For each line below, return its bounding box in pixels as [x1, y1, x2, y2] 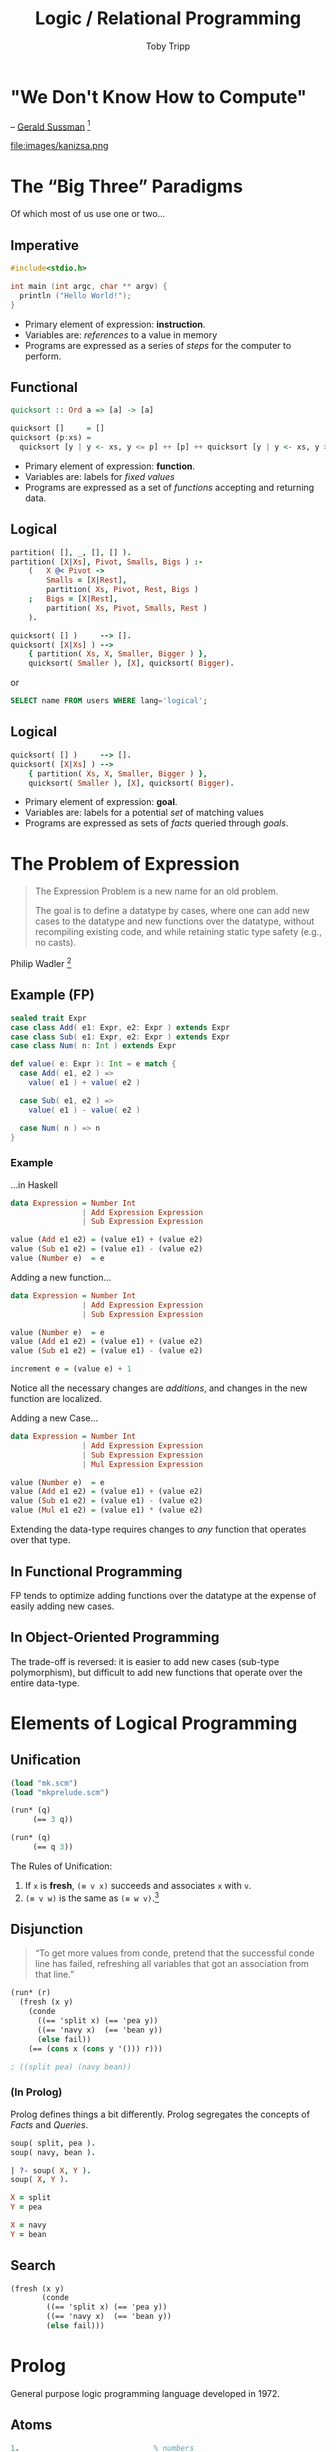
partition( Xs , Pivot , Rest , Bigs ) [46, 585, 199, 595]
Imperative [10, 237, 80, 254]
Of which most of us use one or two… [10, 208, 166, 220]
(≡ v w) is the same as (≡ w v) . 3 [24, 1890, 160, 1904]
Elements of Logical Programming [10, 1712, 298, 1734]
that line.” [34, 1968, 75, 1981]
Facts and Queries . [10, 2118, 89, 2131]
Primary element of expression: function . [24, 460, 195, 472]
